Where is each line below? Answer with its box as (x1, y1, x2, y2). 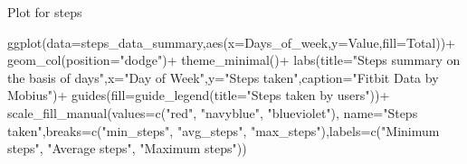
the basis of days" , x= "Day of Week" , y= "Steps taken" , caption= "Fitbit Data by (7, 68, 439, 87)
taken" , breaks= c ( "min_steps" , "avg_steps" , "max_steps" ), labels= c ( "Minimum (7, 121, 440, 140)
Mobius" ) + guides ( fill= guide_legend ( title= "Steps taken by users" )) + (7, 86, 390, 105)
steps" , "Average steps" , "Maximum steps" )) (7, 139, 247, 158)
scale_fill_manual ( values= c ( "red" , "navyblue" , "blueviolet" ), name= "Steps (7, 103, 418, 122)
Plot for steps (7, 3, 82, 21)
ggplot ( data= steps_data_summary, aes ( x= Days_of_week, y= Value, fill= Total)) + (7, 32, 456, 51)
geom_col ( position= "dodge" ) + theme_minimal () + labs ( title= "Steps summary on (7, 50, 461, 69)
